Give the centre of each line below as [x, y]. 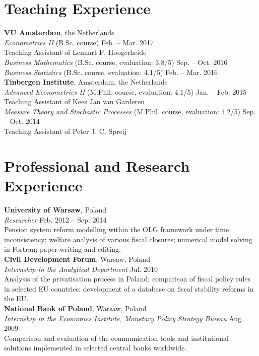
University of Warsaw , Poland [55, 209]
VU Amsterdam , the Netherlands [59, 32]
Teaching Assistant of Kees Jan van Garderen [75, 101]
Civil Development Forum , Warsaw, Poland [77, 259]
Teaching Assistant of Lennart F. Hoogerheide [75, 52]
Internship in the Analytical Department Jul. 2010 [81, 269]
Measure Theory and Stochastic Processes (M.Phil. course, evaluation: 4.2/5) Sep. [130, 111]
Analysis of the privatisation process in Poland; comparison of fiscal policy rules [127, 279]
